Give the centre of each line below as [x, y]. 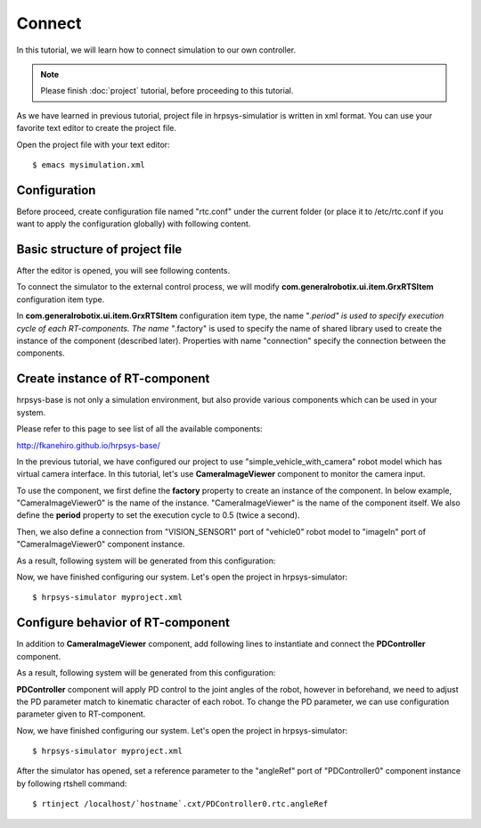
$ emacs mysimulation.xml [89, 164]
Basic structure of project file [99, 249]
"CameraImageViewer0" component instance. [101, 545]
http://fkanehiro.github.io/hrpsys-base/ [88, 445]
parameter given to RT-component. [81, 714]
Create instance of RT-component [113, 379]
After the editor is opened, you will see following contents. [123, 271]
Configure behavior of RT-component [123, 623]
